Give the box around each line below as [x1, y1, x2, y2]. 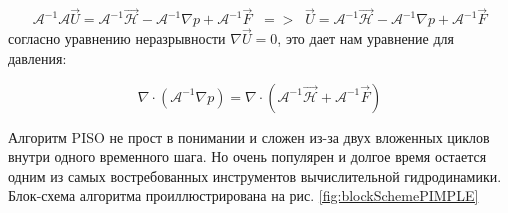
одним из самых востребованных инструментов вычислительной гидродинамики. [8, 165, 502, 186]
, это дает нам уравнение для [277, 28, 455, 49]
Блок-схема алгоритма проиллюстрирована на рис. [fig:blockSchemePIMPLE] [8, 185, 479, 206]
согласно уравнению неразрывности [8, 28, 226, 49]
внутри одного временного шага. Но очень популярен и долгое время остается [8, 146, 487, 167]
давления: [8, 48, 67, 69]
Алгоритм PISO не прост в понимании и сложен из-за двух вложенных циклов [8, 126, 490, 147]
